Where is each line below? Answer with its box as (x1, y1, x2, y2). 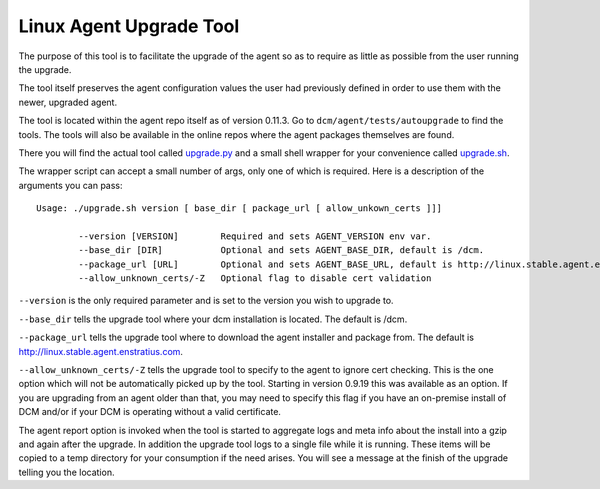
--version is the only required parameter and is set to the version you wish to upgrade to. (18, 295, 394, 307)
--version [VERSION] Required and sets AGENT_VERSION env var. (78, 230, 432, 242)
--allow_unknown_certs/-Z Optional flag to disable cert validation (78, 273, 432, 284)
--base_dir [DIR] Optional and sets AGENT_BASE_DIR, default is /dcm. (78, 245, 485, 256)
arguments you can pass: (18, 179, 124, 191)
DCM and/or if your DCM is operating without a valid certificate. (18, 406, 282, 418)
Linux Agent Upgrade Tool (18, 15, 240, 37)
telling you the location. (18, 466, 115, 478)
